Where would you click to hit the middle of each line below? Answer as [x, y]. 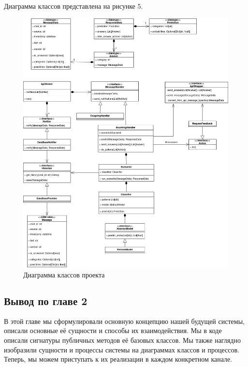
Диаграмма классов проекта [64, 275]
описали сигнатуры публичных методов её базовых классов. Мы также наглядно [122, 340]
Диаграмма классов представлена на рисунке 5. [73, 6]
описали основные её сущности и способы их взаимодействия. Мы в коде [113, 330]
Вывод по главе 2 [46, 301]
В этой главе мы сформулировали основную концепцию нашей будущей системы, [124, 321]
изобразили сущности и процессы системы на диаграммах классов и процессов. [122, 349]
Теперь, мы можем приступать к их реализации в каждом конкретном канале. [118, 359]
